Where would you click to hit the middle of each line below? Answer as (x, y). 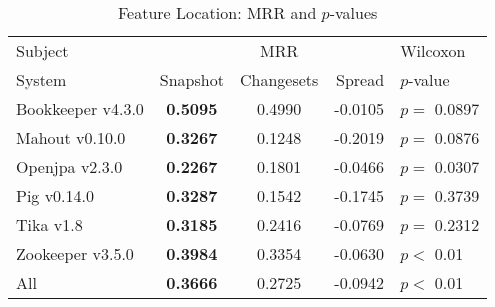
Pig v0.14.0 (55, 195)
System (41, 79)
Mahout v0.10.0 (71, 137)
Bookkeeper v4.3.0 (80, 108)
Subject (42, 50)
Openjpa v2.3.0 (69, 166)
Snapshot (191, 79)
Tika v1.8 (49, 224)
